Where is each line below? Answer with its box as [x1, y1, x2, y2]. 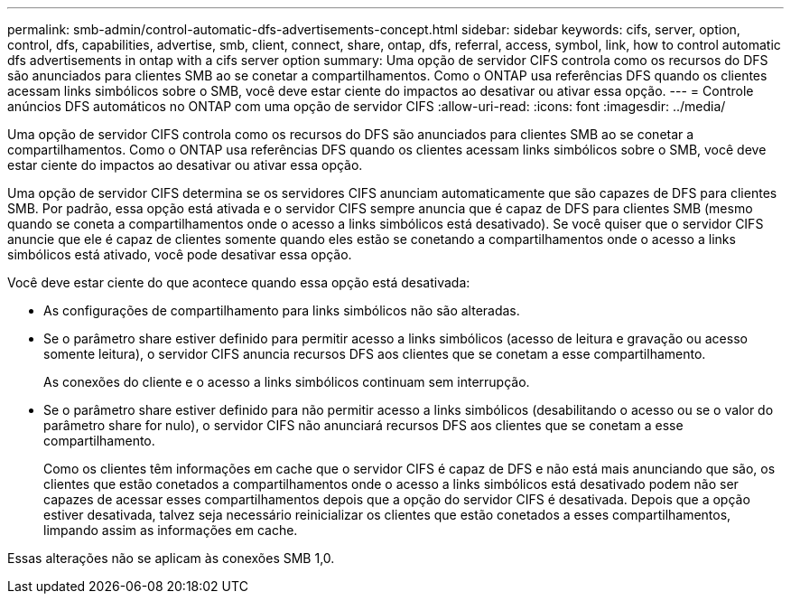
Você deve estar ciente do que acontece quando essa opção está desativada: [7, 275, 470, 290]
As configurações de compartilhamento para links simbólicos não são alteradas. [43, 303, 520, 318]
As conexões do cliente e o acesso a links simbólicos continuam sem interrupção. [43, 374, 530, 390]
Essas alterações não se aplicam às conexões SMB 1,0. [7, 550, 335, 566]
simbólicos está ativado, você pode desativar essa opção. [7, 247, 352, 262]
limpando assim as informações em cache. [43, 522, 298, 538]
